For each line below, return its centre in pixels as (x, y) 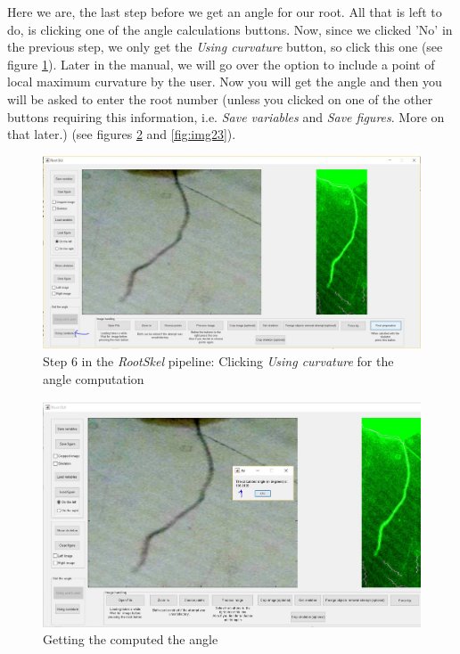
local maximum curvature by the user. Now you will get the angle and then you (225, 82)
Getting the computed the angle (131, 639)
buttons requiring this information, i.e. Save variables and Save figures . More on (226, 116)
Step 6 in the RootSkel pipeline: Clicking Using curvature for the (218, 361)
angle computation (94, 378)
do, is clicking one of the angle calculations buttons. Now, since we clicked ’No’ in (230, 29)
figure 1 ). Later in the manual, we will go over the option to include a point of (221, 64)
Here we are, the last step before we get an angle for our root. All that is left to (225, 12)
